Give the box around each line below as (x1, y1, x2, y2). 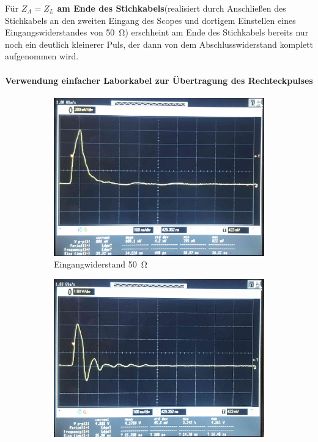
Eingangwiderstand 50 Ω (54, 258, 147, 271)
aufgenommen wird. (5, 50, 79, 62)
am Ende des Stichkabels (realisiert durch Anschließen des (57, 2, 286, 14)
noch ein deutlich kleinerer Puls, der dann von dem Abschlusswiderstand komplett (5, 37, 313, 50)
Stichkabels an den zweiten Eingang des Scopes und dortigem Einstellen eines (5, 13, 296, 26)
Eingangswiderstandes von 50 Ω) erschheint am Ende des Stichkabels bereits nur (5, 26, 309, 39)
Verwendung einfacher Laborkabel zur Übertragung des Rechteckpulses (5, 73, 313, 86)
